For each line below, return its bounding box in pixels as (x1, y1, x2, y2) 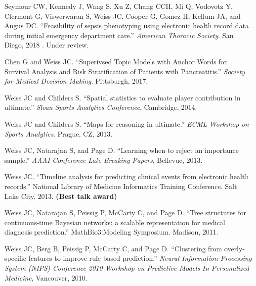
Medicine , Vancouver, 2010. (4, 272, 87, 283)
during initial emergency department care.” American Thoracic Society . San (4, 30, 234, 40)
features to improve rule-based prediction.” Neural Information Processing (28, 253, 252, 263)
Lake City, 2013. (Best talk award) (4, 191, 117, 201)
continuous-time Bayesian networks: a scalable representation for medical (4, 217, 225, 227)
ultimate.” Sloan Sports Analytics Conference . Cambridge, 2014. (4, 102, 197, 112)
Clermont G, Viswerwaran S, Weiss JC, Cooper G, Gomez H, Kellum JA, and (4, 10, 241, 21)
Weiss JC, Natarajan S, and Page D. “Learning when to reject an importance (4, 145, 239, 155)
